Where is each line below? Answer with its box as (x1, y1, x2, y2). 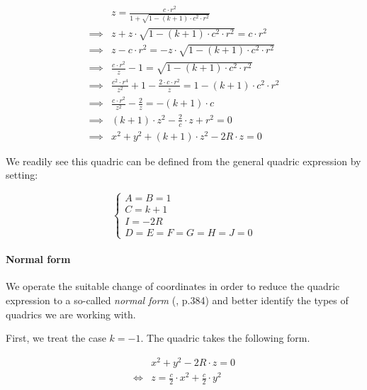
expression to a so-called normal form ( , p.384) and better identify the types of (6, 293, 349, 308)
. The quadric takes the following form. (140, 330, 310, 345)
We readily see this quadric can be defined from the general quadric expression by (6, 153, 361, 168)
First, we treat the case (6, 330, 106, 345)
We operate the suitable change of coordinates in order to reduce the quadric (6, 279, 340, 294)
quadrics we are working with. (6, 306, 136, 321)
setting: (6, 167, 38, 182)
